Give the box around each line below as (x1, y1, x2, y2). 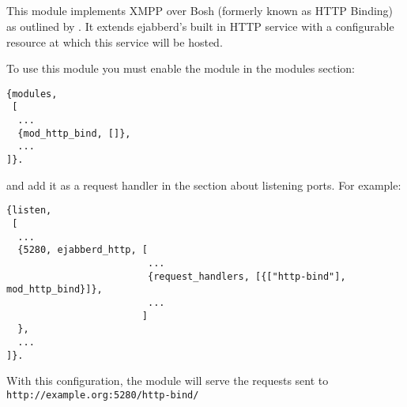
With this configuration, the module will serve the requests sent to (6, 372, 329, 389)
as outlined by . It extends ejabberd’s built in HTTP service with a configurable (6, 17, 394, 34)
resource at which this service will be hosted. (6, 33, 223, 50)
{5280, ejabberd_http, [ (17, 244, 148, 256)
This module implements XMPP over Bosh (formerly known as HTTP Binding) (6, 2, 394, 19)
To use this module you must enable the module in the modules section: (6, 60, 355, 77)
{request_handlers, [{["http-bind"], (147, 270, 346, 282)
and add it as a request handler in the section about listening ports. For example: (6, 176, 401, 193)
